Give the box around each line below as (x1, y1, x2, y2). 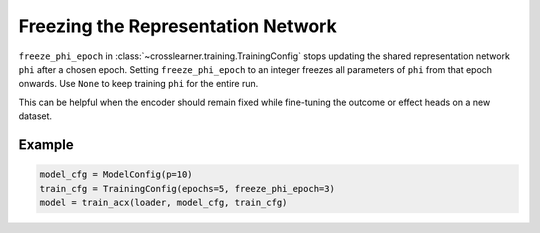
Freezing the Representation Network (18, 15, 337, 37)
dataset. (18, 110, 53, 122)
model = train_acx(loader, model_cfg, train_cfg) (39, 196, 288, 208)
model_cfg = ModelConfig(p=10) (39, 169, 194, 180)
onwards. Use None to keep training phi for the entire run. (18, 78, 259, 90)
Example (18, 136, 74, 153)
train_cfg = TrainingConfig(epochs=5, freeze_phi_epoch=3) (39, 183, 335, 194)
